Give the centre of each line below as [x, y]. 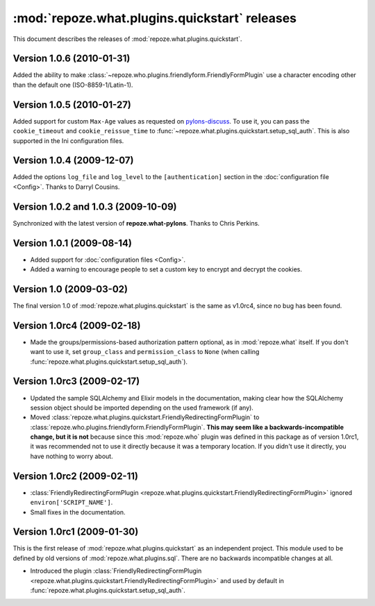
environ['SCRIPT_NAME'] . [72, 503]
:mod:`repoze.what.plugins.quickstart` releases [155, 18]
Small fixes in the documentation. [78, 512]
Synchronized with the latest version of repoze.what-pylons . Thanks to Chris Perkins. [136, 223]
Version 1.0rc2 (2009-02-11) [76, 476]
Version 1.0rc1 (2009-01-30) [76, 532]
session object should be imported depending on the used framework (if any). [142, 407]
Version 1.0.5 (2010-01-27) [72, 104]
